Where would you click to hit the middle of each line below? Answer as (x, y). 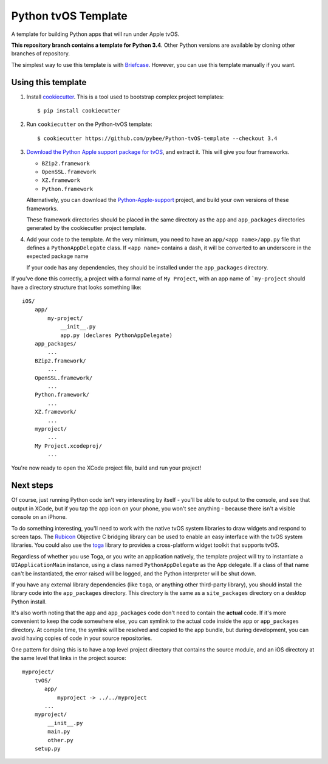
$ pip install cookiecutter (79, 111)
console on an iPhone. (39, 517)
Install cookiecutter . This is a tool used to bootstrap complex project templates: (125, 97)
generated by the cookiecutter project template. (86, 228)
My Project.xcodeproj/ (68, 446)
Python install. (29, 602)
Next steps (32, 486)
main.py (59, 732)
